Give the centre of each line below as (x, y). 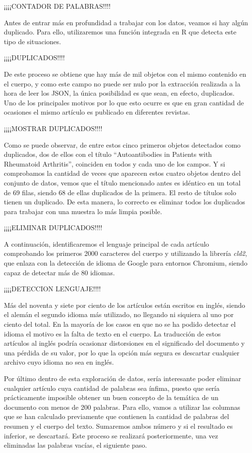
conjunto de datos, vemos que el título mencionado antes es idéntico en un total (122, 182)
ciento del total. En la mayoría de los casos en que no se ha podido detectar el (120, 324)
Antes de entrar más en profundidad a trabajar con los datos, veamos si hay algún (126, 22)
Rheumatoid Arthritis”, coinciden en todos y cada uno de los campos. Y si (115, 163)
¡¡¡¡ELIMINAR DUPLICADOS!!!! (53, 227)
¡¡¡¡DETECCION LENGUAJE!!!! (52, 289)
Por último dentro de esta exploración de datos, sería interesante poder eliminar (123, 378)
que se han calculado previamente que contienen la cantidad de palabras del (117, 416)
